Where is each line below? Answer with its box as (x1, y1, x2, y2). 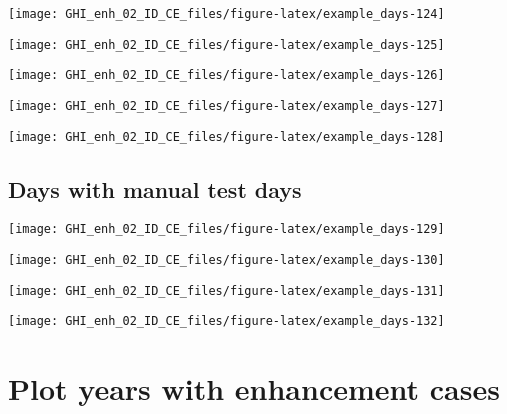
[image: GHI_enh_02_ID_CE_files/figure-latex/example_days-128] (8, 129, 445, 144)
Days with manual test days (8, 173, 302, 204)
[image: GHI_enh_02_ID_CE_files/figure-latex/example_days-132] (8, 314, 445, 329)
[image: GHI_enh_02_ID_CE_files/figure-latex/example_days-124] (8, 7, 445, 21)
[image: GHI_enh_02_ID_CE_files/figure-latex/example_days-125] (8, 37, 445, 52)
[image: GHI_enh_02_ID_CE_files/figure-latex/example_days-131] (8, 283, 445, 298)
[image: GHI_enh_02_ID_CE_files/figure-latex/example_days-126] (8, 68, 445, 83)
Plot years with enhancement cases (8, 368, 500, 409)
